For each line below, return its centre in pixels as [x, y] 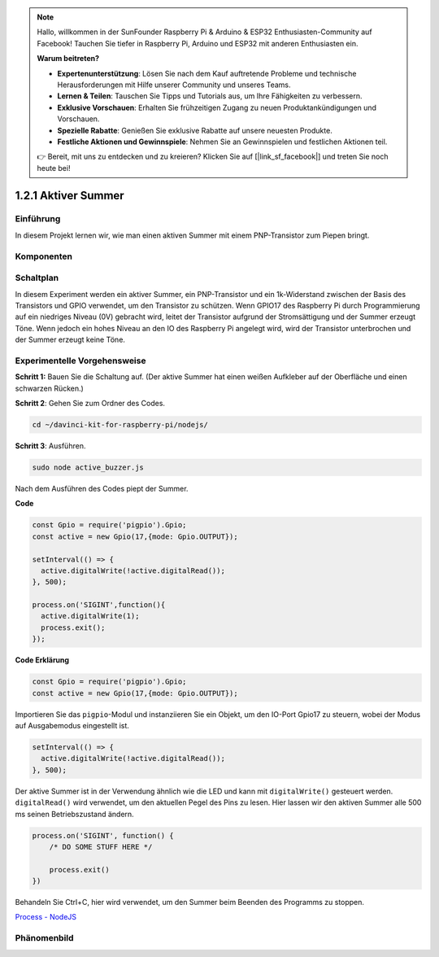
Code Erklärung [42, 660]
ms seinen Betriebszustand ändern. [74, 814]
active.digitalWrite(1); [90, 616]
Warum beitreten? [68, 59]
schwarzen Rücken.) [50, 388]
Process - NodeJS [46, 917]
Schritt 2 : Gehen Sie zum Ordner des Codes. [90, 404]
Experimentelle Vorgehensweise [80, 361]
